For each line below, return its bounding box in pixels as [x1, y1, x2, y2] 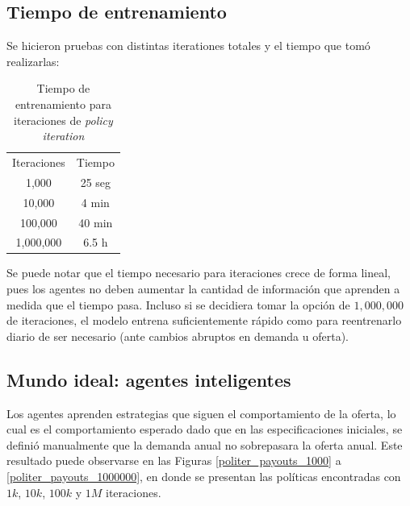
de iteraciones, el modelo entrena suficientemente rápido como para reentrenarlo [6, 312, 402, 329]
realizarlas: [6, 52, 60, 69]
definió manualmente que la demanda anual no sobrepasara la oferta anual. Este [6, 436, 403, 453]
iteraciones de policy [14, 111, 113, 128]
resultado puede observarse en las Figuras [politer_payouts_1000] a [6, 452, 341, 469]
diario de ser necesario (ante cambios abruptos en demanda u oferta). [6, 327, 349, 344]
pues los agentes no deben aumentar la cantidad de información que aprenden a [6, 280, 400, 297]
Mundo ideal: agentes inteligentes [6, 367, 291, 392]
